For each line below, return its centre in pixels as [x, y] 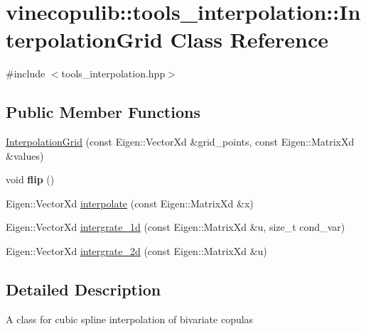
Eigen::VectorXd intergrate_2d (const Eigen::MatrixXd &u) [136, 251]
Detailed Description [84, 289]
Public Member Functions [103, 112]
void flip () [30, 179]
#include [26, 74]
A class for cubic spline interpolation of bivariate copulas [130, 319]
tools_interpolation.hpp [113, 74]
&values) [25, 155]
